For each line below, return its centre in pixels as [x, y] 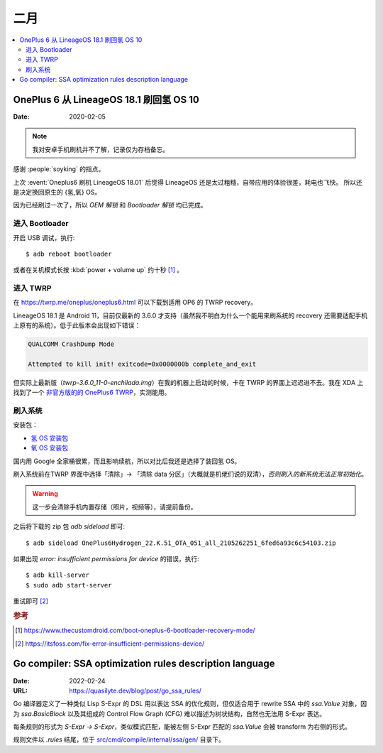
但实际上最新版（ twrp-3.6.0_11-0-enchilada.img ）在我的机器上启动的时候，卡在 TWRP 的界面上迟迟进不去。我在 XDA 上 [188, 382]
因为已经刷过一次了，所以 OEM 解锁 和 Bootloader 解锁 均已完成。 [110, 205]
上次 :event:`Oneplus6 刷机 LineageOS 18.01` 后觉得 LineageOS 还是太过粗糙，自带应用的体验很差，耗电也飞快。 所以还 [188, 182]
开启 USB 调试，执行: [44, 237]
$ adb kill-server [58, 575]
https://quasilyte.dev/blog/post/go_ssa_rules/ [135, 690]
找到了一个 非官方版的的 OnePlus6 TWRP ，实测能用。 [92, 392]
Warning [45, 494]
